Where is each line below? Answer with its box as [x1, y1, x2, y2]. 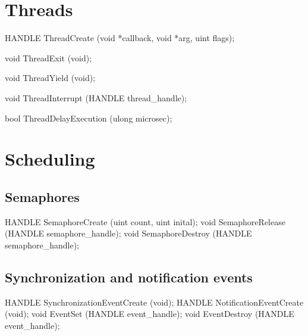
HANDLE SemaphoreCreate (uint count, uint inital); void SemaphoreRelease [5, 215, 285, 228]
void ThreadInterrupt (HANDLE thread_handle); [5, 91, 187, 104]
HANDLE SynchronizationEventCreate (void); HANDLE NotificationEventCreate [5, 295, 304, 308]
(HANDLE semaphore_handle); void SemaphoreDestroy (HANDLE [5, 227, 252, 239]
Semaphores [5, 187, 80, 206]
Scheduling [5, 147, 95, 171]
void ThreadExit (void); [5, 51, 92, 64]
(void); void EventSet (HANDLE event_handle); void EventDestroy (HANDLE [5, 307, 294, 320]
